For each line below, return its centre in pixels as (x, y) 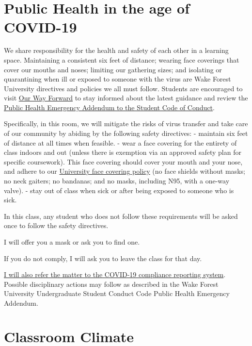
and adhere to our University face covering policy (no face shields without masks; (125, 171)
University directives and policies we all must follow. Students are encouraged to (123, 88)
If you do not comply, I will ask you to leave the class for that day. (103, 258)
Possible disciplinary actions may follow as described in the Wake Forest (111, 284)
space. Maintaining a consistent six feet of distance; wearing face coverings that (122, 59)
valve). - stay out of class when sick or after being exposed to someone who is (119, 190)
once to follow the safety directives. (56, 225)
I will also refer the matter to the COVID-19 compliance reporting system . (115, 274)
